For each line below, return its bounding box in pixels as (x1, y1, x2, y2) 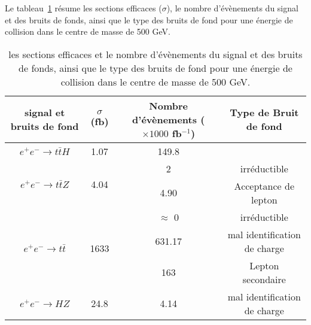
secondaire (242, 272, 286, 286)
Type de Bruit (230, 105, 299, 120)
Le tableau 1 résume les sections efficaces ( (5, 2, 162, 14)
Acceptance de (234, 178, 295, 193)
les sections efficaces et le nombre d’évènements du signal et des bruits (8, 47, 303, 61)
